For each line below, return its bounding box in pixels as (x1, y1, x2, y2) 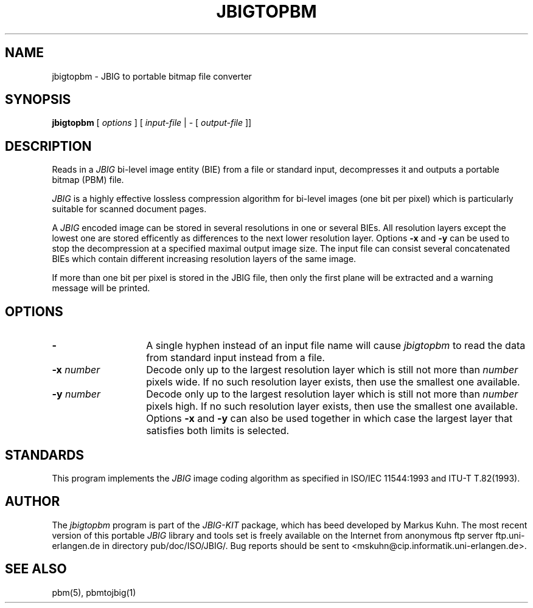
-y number (52, 388, 101, 401)
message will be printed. (52, 283, 150, 294)
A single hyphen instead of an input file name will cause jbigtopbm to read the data (146, 339, 526, 352)
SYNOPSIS (5, 92, 71, 108)
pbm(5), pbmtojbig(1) (52, 587, 136, 598)
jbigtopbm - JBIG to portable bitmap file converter (52, 71, 252, 81)
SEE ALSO (5, 561, 67, 577)
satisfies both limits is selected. (146, 424, 290, 437)
